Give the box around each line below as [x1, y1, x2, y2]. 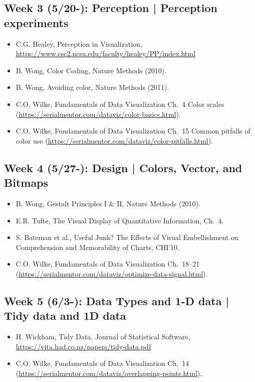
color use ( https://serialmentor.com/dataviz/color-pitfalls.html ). [16, 135, 213, 146]
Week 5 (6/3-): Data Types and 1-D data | [4, 293, 229, 308]
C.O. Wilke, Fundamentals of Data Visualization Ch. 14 [16, 358, 189, 368]
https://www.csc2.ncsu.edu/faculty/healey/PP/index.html [16, 48, 195, 59]
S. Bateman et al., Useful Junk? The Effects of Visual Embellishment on [16, 232, 238, 242]
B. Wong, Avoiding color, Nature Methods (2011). [16, 82, 169, 92]
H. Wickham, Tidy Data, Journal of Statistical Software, [16, 331, 190, 342]
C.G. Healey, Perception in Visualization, [16, 38, 142, 49]
